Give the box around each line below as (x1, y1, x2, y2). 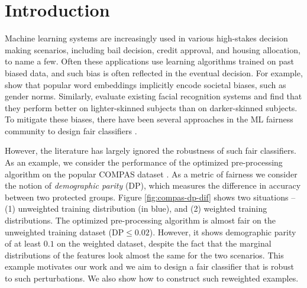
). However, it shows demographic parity (149, 225, 296, 238)
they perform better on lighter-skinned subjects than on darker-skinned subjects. (5, 101, 298, 114)
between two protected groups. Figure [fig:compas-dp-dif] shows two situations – (5, 190, 296, 203)
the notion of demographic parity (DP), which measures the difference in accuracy (5, 179, 301, 192)
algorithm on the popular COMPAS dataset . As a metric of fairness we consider (5, 167, 298, 180)
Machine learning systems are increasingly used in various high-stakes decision (5, 32, 288, 44)
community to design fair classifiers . (5, 124, 137, 137)
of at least (5, 237, 41, 250)
